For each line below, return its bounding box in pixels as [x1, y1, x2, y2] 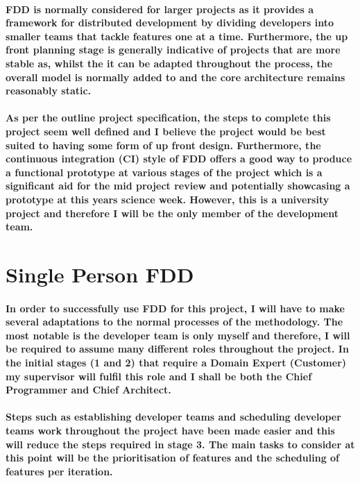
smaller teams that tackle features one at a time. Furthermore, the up [6, 28, 348, 43]
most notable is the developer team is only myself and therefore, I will [6, 328, 350, 342]
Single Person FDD [6, 260, 194, 288]
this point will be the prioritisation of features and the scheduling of [6, 450, 340, 465]
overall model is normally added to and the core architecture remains [6, 69, 345, 84]
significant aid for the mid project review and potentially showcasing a [6, 178, 350, 193]
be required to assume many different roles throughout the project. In [6, 341, 349, 356]
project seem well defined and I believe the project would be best [6, 124, 326, 138]
